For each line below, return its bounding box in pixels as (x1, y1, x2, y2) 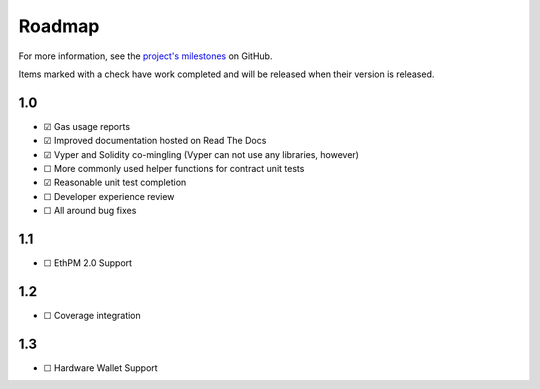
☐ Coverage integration (43, 310, 142, 321)
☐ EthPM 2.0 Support (43, 257, 133, 269)
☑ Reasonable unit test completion (43, 176, 187, 189)
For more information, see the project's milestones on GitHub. (18, 50, 273, 62)
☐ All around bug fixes (43, 205, 137, 217)
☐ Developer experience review (43, 190, 175, 202)
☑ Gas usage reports (43, 120, 130, 132)
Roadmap (18, 15, 100, 37)
